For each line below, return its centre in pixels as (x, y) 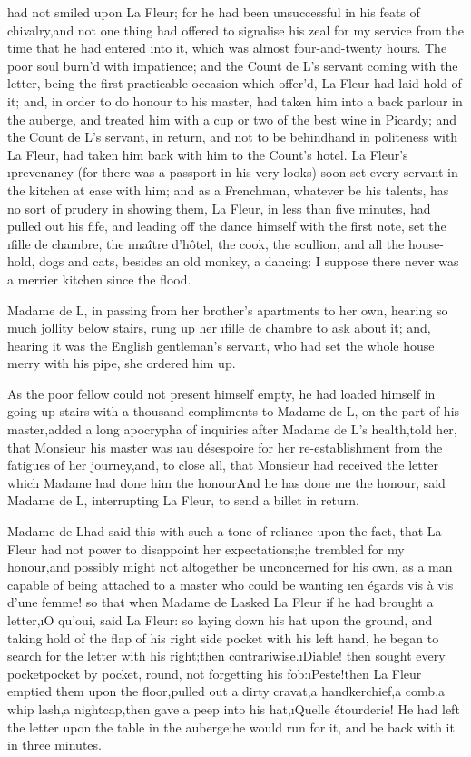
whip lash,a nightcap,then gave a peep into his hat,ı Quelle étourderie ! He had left (234, 708)
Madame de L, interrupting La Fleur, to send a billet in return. (183, 500)
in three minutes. (54, 745)
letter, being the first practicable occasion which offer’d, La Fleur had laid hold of (235, 83)
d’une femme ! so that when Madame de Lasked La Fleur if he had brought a (221, 602)
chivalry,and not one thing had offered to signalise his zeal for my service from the (235, 30)
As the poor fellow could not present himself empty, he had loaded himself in (221, 393)
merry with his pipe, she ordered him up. (122, 363)
